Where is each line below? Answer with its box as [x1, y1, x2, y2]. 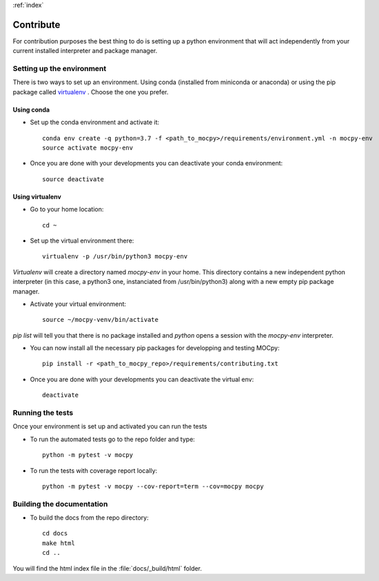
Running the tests [12, 408, 74, 418]
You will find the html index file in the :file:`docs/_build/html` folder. [12, 564, 203, 572]
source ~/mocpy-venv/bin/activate [42, 316, 158, 324]
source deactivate [42, 175, 105, 183]
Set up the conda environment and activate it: [30, 118, 160, 127]
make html [42, 539, 75, 547]
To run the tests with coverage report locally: [30, 466, 158, 475]
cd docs [42, 529, 68, 538]
